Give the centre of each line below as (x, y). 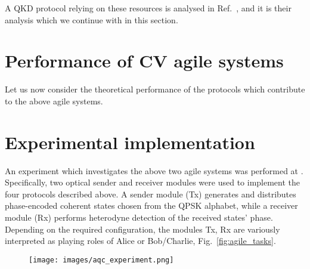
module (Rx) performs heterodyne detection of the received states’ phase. (139, 217)
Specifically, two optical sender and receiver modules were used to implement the (153, 182)
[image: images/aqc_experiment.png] (101, 260)
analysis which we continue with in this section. (92, 19)
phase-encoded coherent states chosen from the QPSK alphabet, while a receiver (151, 205)
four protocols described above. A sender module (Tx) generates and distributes (151, 194)
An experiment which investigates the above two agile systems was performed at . (154, 170)
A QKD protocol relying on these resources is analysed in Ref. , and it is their (148, 8)
